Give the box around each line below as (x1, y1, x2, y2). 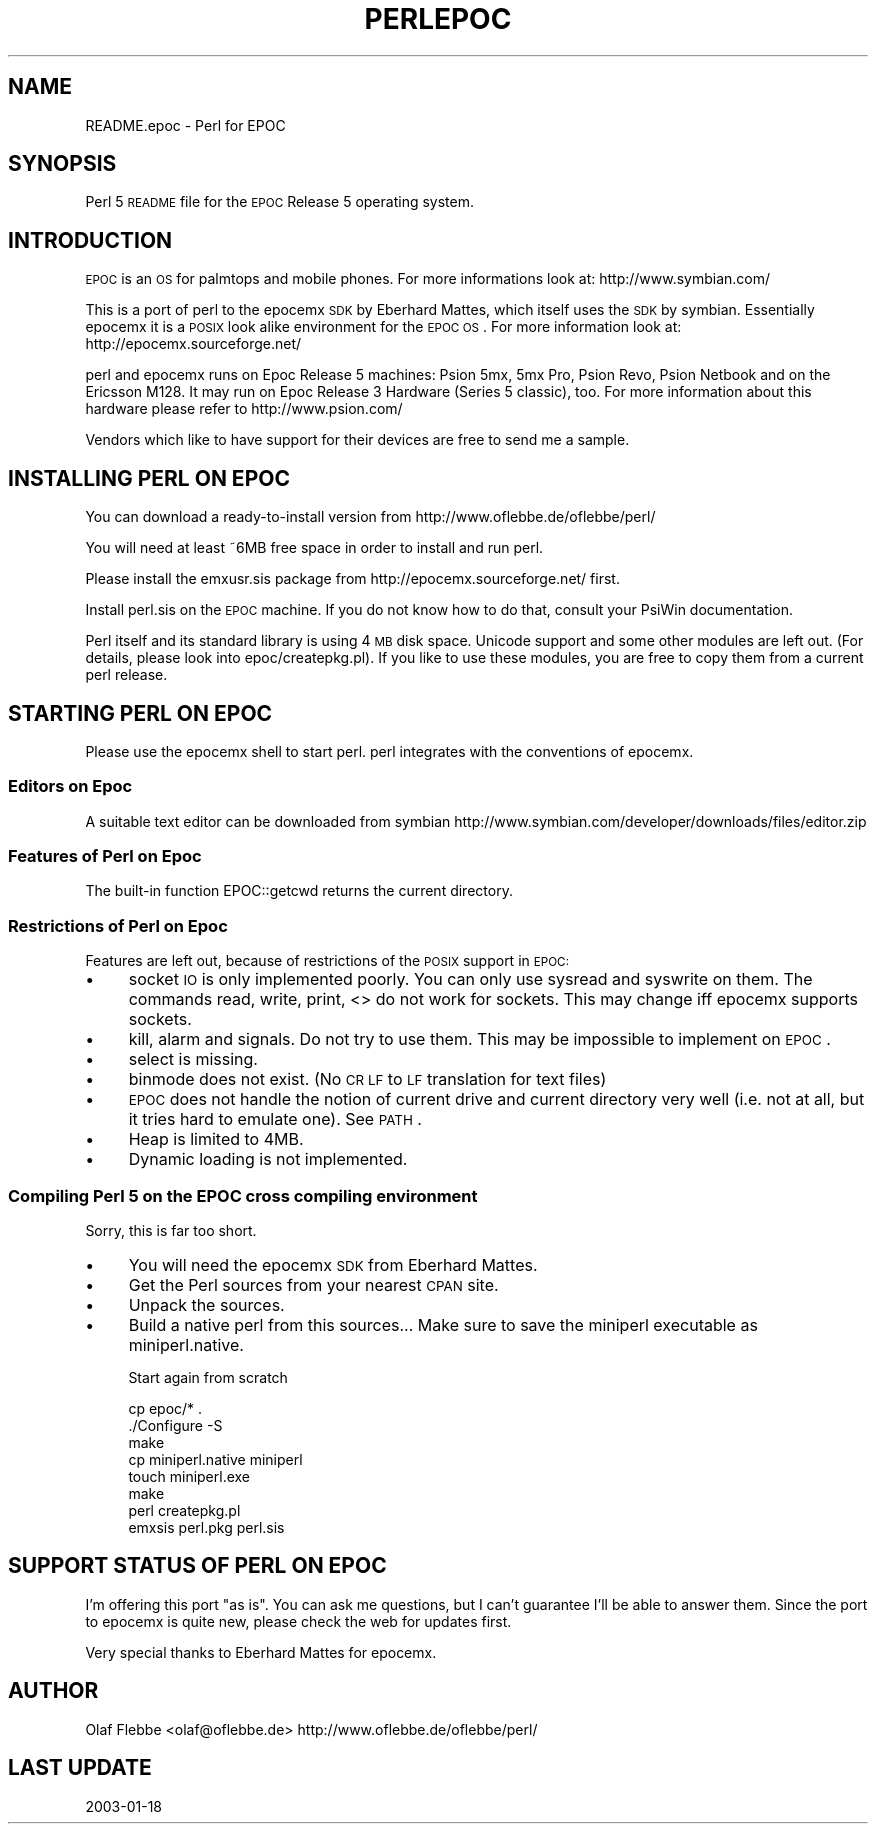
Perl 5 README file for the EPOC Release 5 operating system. (85, 193, 474, 211)
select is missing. (128, 1049, 258, 1070)
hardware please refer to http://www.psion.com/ (85, 400, 403, 418)
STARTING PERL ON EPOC (8, 700, 273, 726)
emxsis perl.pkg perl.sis (128, 1518, 285, 1536)
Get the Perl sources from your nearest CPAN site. (128, 1274, 499, 1295)
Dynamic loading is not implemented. (128, 1149, 408, 1170)
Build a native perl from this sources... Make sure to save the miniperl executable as (128, 1314, 758, 1335)
